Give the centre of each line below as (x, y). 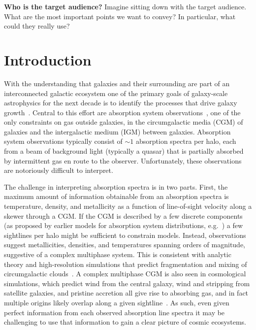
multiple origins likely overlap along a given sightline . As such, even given (117, 302)
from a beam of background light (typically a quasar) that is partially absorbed (124, 151)
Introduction (48, 59)
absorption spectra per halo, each (186, 141)
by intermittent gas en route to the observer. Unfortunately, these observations (123, 160)
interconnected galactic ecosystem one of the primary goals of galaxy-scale (116, 93)
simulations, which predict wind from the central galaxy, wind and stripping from (127, 283)
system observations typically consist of (63, 141)
